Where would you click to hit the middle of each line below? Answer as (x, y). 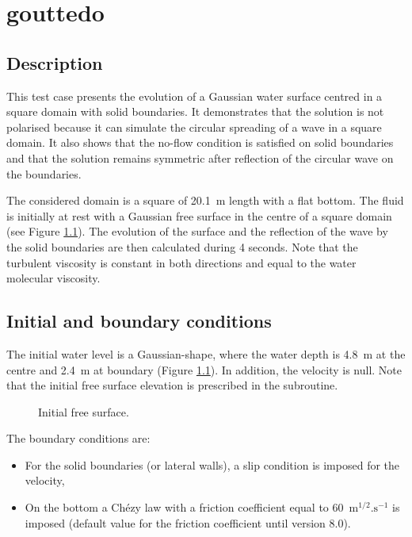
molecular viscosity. (53, 278)
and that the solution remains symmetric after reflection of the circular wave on (200, 157)
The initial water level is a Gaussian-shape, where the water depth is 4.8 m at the (206, 353)
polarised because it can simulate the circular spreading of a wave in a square (194, 127)
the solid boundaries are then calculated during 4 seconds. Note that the (182, 246)
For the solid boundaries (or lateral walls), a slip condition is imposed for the (212, 464)
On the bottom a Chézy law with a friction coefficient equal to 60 (184, 507)
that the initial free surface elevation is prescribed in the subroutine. (172, 385)
